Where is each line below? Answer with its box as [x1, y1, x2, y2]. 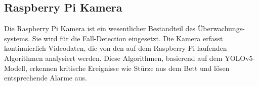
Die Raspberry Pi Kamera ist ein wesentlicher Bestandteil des [4, 23, 196, 34]
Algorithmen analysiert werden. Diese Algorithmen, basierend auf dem [4, 52, 223, 63]
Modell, [4, 62, 27, 73]
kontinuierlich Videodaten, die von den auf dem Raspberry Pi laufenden [4, 43, 227, 53]
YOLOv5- [225, 52, 255, 63]
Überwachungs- [197, 23, 245, 34]
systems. [4, 33, 30, 43]
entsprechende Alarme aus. [4, 72, 87, 83]
